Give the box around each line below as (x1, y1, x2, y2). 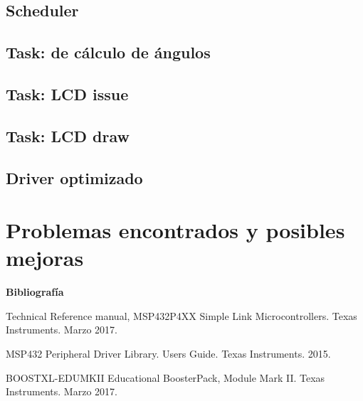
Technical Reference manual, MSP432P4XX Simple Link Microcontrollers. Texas (6, 308, 357, 323)
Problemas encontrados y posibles (6, 215, 345, 245)
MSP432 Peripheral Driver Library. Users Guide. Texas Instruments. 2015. (6, 346, 331, 360)
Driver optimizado (6, 166, 143, 188)
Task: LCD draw (6, 124, 130, 146)
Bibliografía (6, 284, 64, 299)
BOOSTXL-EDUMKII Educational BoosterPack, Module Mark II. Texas (6, 370, 325, 385)
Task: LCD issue (6, 82, 129, 105)
